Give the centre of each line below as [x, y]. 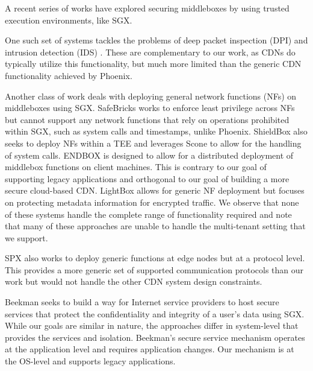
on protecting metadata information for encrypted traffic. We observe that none [152, 202]
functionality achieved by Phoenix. [69, 75]
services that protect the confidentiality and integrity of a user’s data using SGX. [155, 313]
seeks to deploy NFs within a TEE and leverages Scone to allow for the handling [153, 143]
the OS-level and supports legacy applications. [90, 361]
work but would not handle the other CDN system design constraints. [134, 281]
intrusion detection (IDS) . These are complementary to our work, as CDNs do [150, 52]
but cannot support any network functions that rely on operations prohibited [147, 119]
